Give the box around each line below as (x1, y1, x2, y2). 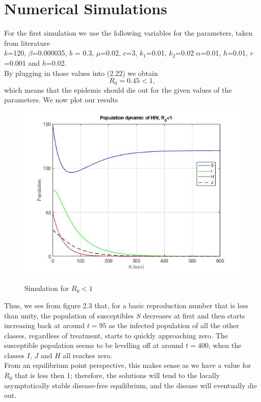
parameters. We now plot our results (4, 94, 118, 105)
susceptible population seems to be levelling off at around (4, 340, 184, 351)
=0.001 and (4, 57, 40, 68)
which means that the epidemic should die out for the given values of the (4, 84, 232, 95)
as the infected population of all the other (109, 320, 239, 331)
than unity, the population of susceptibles (4, 310, 134, 320)
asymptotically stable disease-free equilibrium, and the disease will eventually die (4, 380, 257, 390)
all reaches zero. (63, 350, 113, 360)
